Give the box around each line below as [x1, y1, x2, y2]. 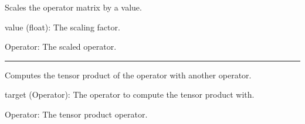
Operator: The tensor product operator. [5, 108, 148, 120]
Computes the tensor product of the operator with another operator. [5, 68, 252, 81]
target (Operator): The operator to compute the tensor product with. [5, 88, 255, 101]
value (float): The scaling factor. [5, 20, 120, 33]
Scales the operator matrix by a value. [5, 1, 142, 13]
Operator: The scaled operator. [5, 40, 117, 53]
